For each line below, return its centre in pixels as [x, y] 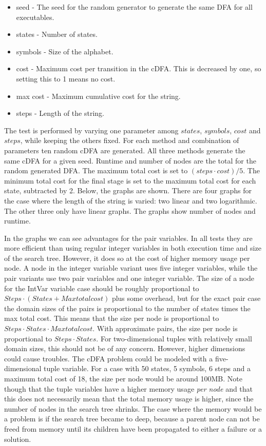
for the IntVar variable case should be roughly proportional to [102, 288]
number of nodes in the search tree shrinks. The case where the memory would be [133, 408]
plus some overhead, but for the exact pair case [186, 298]
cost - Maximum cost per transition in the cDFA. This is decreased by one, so [139, 68]
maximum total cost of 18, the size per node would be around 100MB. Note [123, 378]
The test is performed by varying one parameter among [91, 130]
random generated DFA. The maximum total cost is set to [96, 170]
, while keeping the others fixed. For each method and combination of [130, 140]
